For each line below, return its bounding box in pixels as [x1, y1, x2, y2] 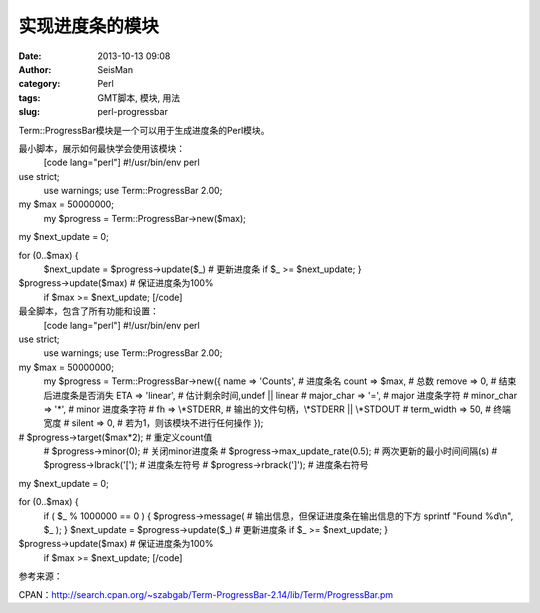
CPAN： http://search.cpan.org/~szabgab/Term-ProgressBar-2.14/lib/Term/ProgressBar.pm [18, 588, 394, 600]
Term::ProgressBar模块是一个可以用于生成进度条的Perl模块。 [18, 124, 270, 136]
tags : [18, 91, 41, 104]
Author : [18, 63, 52, 75]
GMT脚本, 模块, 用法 [97, 91, 181, 104]
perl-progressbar [97, 106, 169, 118]
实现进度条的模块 [18, 15, 160, 37]
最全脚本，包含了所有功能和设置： [18, 305, 159, 317]
